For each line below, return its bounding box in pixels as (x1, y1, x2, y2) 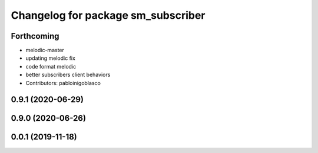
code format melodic (25, 63, 77, 70)
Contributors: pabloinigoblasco (25, 79, 101, 86)
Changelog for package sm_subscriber (11, 9, 206, 22)
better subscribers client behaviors (25, 71, 111, 79)
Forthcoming (11, 31, 59, 41)
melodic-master (25, 47, 65, 54)
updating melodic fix (25, 55, 76, 62)
